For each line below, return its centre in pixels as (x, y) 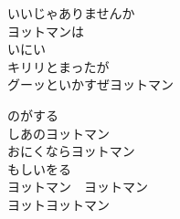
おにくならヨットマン (71, 151)
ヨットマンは (46, 31)
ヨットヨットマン (58, 204)
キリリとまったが (58, 66)
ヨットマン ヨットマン (78, 187)
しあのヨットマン (58, 133)
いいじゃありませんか (71, 13)
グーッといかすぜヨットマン (90, 84)
